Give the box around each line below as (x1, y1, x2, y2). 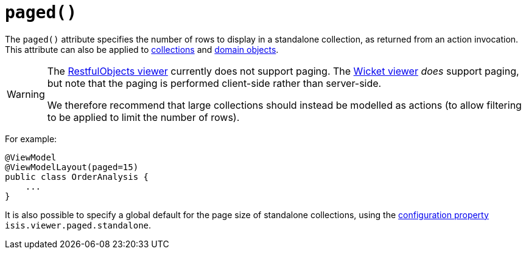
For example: (5, 133, 57, 144)
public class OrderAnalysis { (5, 171, 149, 182)
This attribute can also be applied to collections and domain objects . (5, 44, 279, 55)
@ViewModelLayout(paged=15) (5, 162, 139, 172)
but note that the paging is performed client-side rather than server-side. (47, 77, 382, 89)
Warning (7, 88, 45, 100)
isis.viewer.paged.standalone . (5, 219, 152, 230)
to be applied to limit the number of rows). (47, 111, 240, 123)
